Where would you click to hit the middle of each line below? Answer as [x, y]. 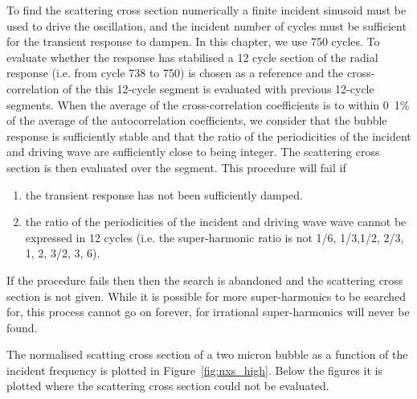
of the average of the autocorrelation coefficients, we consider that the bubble [197, 120]
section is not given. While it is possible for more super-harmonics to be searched [206, 296]
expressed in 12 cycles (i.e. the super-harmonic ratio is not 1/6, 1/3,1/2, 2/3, [215, 237]
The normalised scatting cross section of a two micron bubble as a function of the [207, 354]
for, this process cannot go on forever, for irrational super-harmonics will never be [208, 312]
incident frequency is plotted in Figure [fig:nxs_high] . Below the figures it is [194, 370]
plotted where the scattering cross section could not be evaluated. [168, 386]
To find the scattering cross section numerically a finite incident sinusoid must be [206, 10]
